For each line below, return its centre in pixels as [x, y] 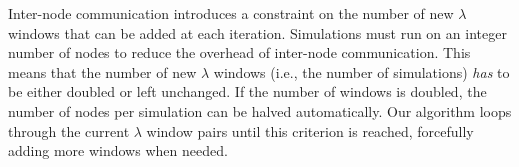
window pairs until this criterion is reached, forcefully [310, 130]
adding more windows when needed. [118, 150]
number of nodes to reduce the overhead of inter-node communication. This [239, 52]
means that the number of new [102, 71]
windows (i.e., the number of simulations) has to [361, 71]
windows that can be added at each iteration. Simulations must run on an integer [257, 32]
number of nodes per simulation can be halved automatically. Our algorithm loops [260, 110]
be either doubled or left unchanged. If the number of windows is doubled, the [247, 91]
